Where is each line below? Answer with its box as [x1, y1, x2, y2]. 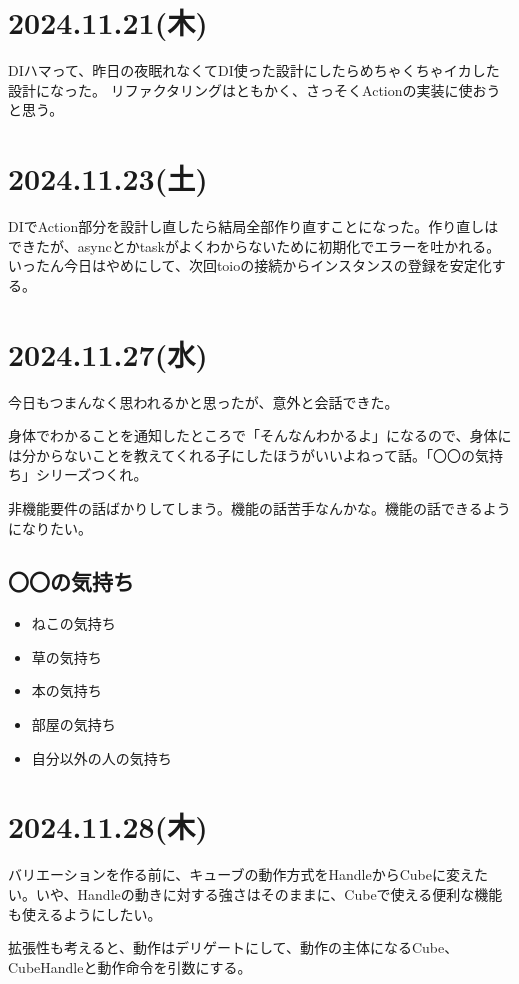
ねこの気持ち [31, 613, 116, 634]
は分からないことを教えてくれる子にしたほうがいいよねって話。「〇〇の [8, 444, 475, 465]
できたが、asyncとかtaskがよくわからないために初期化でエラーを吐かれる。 [8, 235, 501, 256]
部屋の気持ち [31, 714, 116, 735]
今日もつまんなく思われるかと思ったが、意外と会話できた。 [8, 391, 399, 412]
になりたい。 [8, 517, 92, 538]
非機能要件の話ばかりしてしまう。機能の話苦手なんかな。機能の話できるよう [8, 497, 511, 518]
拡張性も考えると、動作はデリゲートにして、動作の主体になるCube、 [8, 937, 459, 958]
